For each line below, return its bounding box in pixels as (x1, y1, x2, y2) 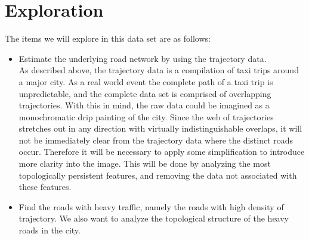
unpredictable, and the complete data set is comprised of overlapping (18, 87, 271, 99)
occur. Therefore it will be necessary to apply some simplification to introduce (18, 145, 305, 158)
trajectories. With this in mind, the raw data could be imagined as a (18, 99, 270, 111)
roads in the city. (18, 224, 81, 236)
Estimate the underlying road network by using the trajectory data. (18, 52, 267, 64)
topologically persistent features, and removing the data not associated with (18, 169, 297, 181)
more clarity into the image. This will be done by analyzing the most (18, 157, 271, 170)
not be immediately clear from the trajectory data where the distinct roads (18, 133, 293, 146)
